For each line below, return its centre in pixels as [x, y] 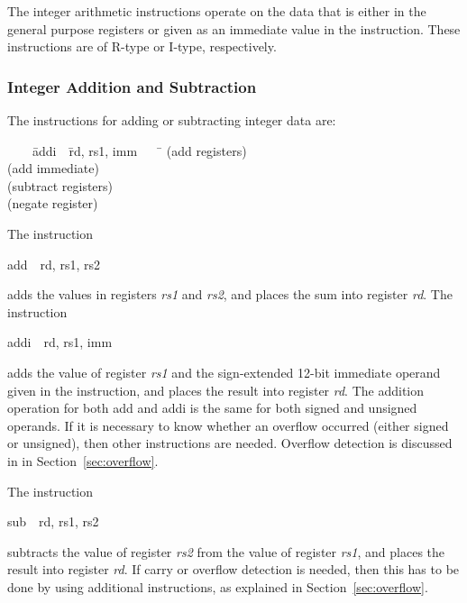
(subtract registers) [60, 185]
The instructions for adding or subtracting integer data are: [172, 120]
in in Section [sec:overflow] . [83, 460]
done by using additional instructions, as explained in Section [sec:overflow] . [218, 586]
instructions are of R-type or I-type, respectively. [142, 46]
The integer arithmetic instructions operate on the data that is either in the [217, 11]
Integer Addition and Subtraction [132, 86]
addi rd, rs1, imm [60, 342]
